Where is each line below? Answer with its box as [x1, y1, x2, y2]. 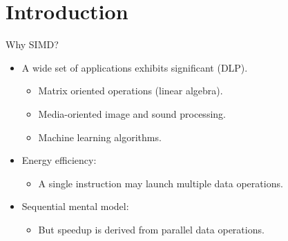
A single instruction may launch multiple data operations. [38, 176, 283, 190]
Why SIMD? [6, 37, 59, 52]
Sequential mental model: [21, 199, 129, 213]
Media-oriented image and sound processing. [38, 106, 226, 120]
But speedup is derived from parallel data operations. [38, 222, 265, 236]
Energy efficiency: [21, 153, 97, 167]
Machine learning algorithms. [38, 129, 162, 144]
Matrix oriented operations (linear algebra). [38, 83, 223, 98]
